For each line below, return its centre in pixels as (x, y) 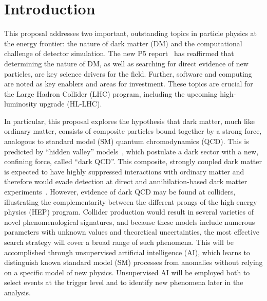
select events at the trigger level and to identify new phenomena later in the (124, 282)
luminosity (21, 104)
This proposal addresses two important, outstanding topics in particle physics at (131, 33)
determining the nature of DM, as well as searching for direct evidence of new (126, 63)
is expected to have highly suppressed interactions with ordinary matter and (124, 171)
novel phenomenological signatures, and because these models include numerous (130, 222)
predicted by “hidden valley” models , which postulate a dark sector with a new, (131, 151)
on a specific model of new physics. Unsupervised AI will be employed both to (127, 272)
